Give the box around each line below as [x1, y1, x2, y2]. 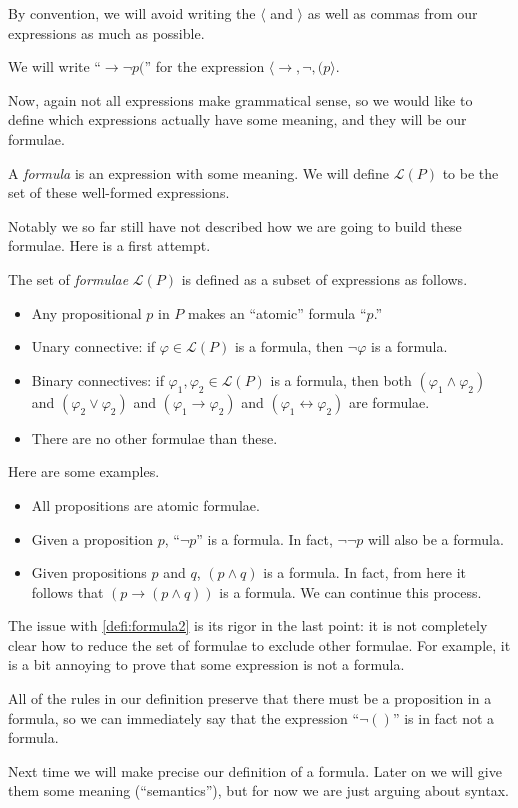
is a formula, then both [270, 369, 412, 390]
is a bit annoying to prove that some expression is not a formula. [8, 654, 405, 675]
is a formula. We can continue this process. [219, 581, 482, 602]
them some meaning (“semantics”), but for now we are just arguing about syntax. [8, 780, 509, 801]
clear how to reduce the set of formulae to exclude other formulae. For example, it [8, 634, 511, 655]
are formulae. [349, 391, 430, 412]
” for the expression [144, 56, 265, 77]
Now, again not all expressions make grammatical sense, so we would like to [8, 89, 473, 110]
